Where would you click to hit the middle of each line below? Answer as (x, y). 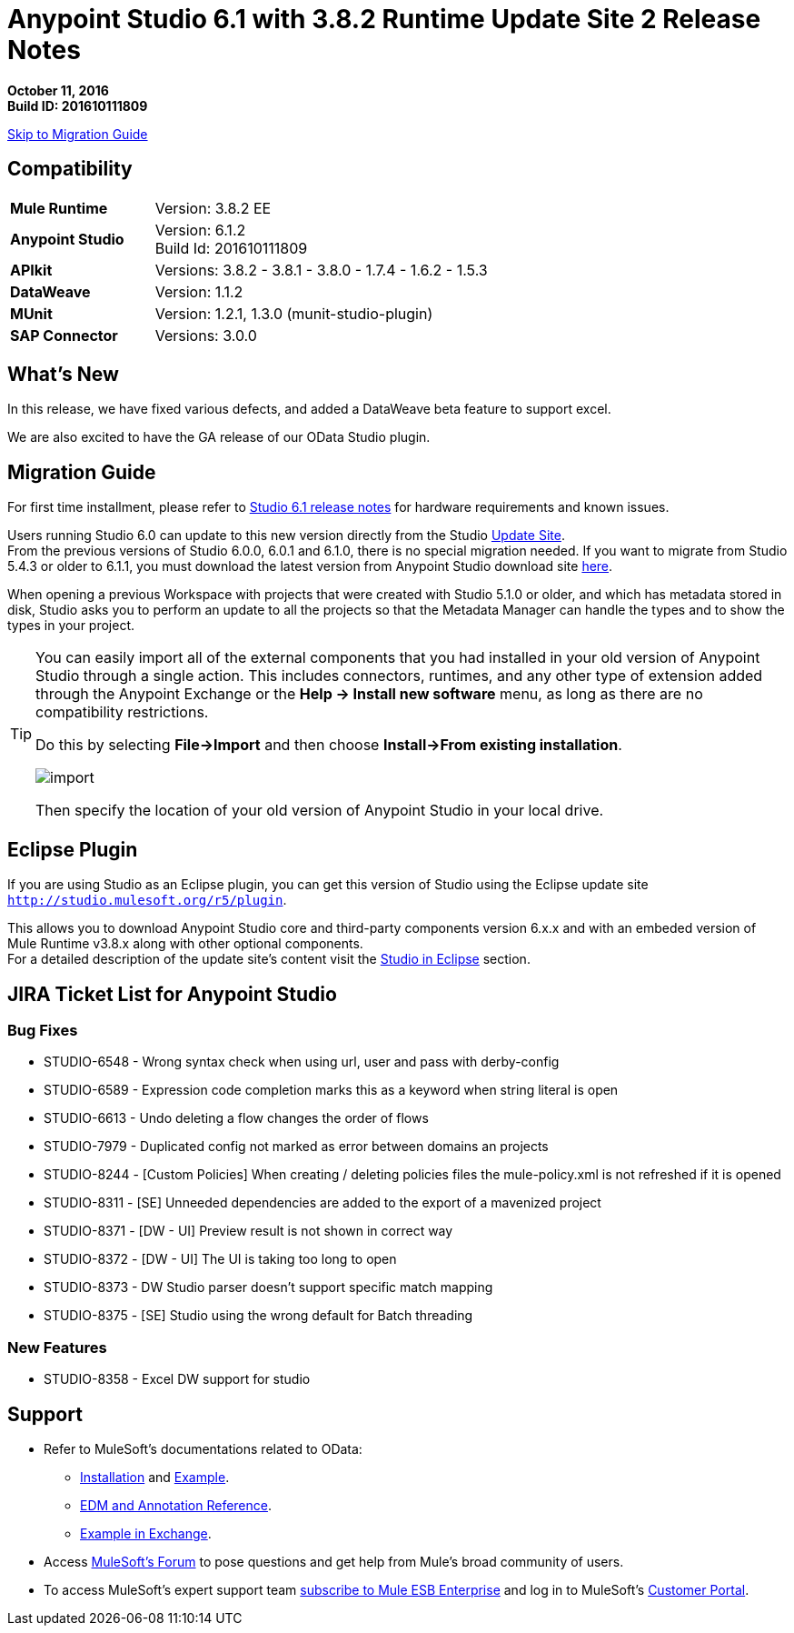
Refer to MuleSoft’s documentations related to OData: (203, 1448)
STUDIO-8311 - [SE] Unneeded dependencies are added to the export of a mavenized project (323, 1203)
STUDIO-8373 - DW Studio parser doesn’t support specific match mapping (268, 1287)
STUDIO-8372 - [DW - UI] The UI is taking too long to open (220, 1259)
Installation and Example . (155, 1477)
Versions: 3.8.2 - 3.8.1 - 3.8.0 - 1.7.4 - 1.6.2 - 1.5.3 (321, 270)
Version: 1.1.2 (199, 291)
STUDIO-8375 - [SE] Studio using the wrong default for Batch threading (258, 1316)
